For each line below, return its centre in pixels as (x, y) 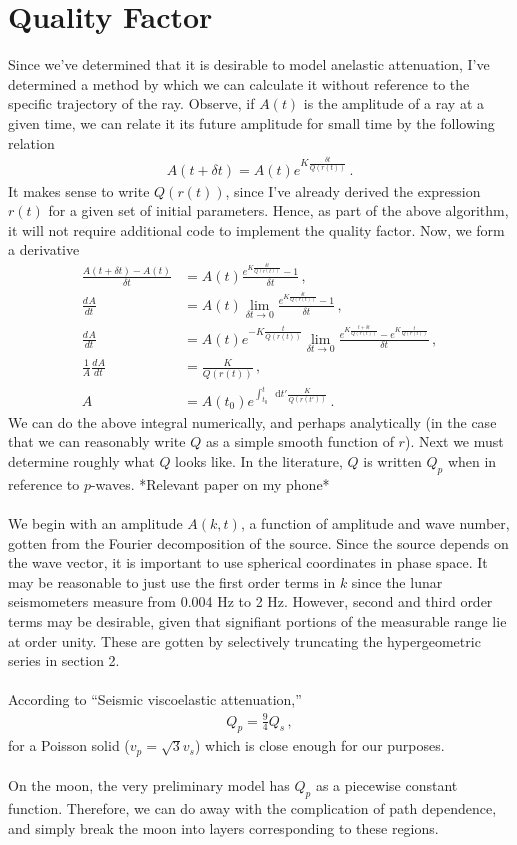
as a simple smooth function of (299, 441)
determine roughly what (81, 461)
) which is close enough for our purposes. (319, 745)
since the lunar (397, 581)
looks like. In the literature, (259, 461)
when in (472, 461)
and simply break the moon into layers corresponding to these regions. (223, 827)
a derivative (44, 249)
